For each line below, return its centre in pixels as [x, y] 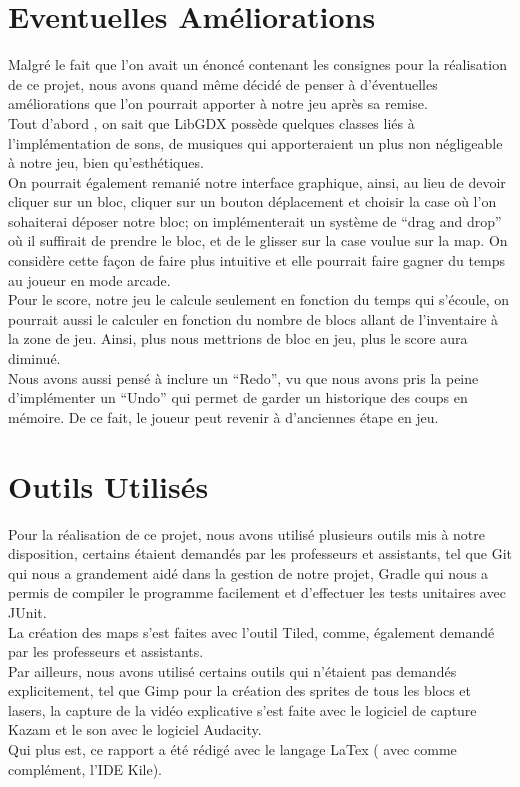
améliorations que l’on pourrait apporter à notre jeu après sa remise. [218, 103]
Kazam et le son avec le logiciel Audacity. [135, 729]
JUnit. [27, 611]
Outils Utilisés [108, 485]
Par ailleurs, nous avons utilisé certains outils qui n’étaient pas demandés [232, 670]
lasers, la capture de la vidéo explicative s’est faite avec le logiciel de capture [242, 709]
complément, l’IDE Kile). [85, 768]
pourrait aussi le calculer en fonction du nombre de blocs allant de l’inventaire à [253, 318]
